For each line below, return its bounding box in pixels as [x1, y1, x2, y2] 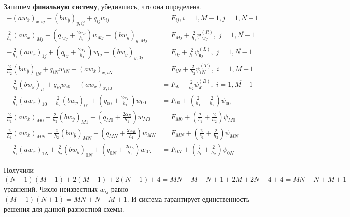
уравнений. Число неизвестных [4, 183, 98, 194]
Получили [4, 164, 34, 174]
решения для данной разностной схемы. [4, 203, 124, 214]
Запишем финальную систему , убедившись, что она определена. [4, 1, 201, 11]
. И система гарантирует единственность [127, 194, 250, 204]
